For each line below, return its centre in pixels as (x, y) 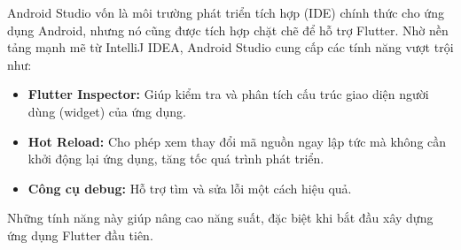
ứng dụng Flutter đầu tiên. (80, 235)
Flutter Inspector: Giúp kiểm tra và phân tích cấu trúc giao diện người (228, 94)
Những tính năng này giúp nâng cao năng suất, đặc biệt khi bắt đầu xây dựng (220, 218)
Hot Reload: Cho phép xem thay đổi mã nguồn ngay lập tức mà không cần (237, 141)
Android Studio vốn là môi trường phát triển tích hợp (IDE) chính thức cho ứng (226, 12)
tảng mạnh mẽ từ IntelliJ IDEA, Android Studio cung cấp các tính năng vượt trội (230, 47)
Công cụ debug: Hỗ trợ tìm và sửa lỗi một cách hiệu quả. (190, 188)
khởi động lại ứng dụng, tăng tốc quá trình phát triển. (176, 159)
